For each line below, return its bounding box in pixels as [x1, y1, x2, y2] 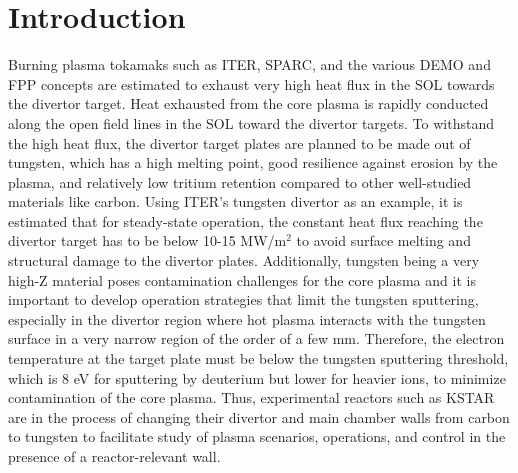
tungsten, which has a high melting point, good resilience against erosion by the [8, 152, 498, 173]
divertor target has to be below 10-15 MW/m [8, 230, 287, 251]
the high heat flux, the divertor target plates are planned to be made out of [8, 132, 471, 153]
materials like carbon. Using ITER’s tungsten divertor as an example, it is [8, 191, 463, 212]
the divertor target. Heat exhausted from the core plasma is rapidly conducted [8, 93, 489, 114]
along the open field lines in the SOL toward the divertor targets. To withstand [8, 112, 494, 133]
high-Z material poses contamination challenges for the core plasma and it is [8, 269, 476, 290]
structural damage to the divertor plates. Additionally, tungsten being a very [8, 250, 480, 271]
